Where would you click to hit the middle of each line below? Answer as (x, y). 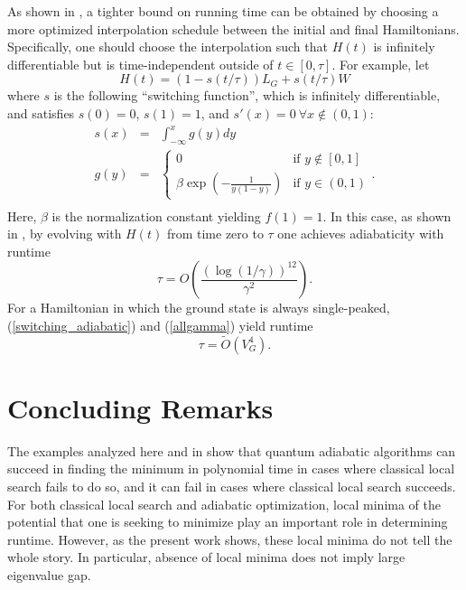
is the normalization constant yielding (156, 215)
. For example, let (381, 64)
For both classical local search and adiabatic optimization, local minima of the (224, 504)
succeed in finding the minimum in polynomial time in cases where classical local (231, 468)
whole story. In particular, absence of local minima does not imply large (206, 557)
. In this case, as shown (387, 215)
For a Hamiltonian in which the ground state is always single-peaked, (199, 308)
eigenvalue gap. (49, 574)
